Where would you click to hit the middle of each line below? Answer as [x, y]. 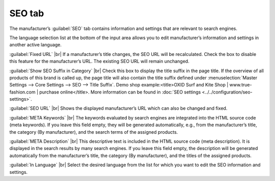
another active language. [36, 45]
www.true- [241, 85]
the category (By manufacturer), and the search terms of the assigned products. [94, 132]
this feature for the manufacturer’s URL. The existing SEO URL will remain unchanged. [99, 62]
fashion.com [22, 92]
